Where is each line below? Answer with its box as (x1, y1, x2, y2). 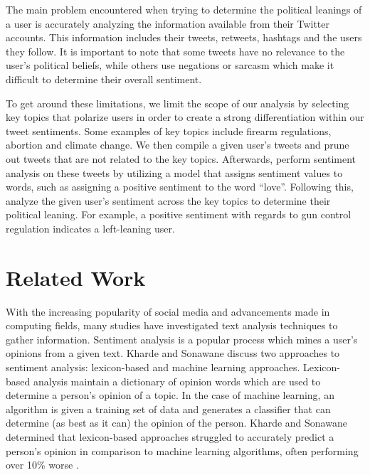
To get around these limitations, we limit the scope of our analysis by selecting (6, 95, 349, 110)
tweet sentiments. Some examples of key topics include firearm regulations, (6, 123, 332, 138)
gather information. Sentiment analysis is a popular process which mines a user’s (6, 331, 358, 346)
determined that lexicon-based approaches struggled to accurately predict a (6, 429, 334, 444)
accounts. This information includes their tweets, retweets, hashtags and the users (6, 30, 362, 45)
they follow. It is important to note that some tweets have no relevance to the (6, 43, 345, 58)
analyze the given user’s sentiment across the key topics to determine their (6, 193, 331, 208)
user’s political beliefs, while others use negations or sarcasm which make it (6, 58, 334, 73)
